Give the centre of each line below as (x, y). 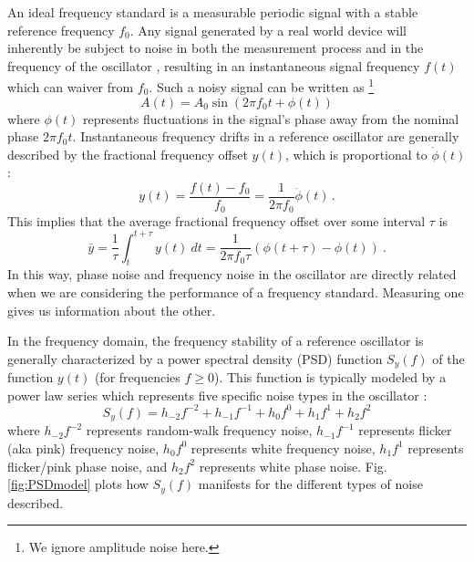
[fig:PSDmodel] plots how (78, 484)
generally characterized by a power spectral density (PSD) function (195, 358)
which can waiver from (71, 87)
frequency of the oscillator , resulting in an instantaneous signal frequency (214, 65)
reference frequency (61, 30)
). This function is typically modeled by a (330, 377)
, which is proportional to (356, 154)
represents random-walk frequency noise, (199, 430)
